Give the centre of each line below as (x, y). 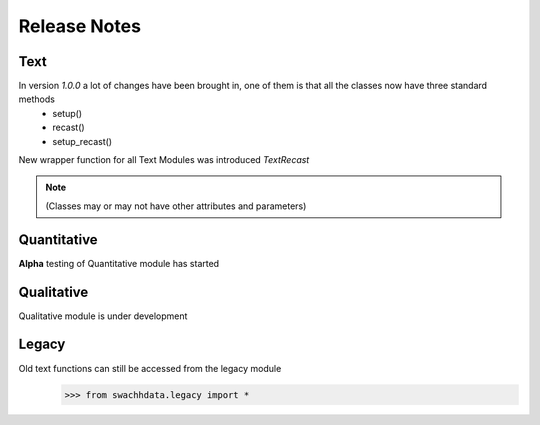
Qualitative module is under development (103, 316)
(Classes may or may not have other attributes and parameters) (176, 206)
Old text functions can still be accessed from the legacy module (150, 368)
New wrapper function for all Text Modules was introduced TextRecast (164, 160)
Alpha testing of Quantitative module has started (119, 263)
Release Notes (80, 26)
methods (36, 99)
